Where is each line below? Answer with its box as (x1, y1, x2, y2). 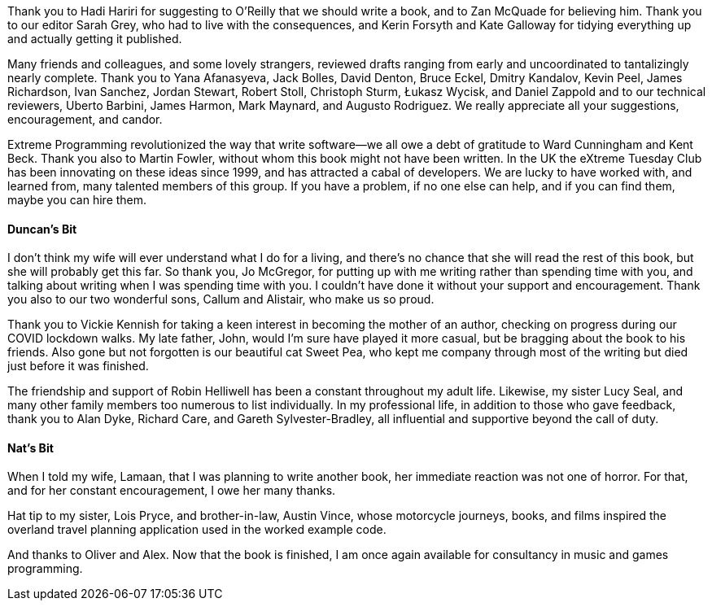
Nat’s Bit (7, 440, 54, 455)
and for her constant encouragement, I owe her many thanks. (7, 483, 336, 498)
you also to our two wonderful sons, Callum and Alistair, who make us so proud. (7, 292, 435, 307)
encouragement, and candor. (7, 112, 163, 126)
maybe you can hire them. (7, 193, 147, 207)
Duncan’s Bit (7, 221, 77, 236)
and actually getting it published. (7, 32, 182, 46)
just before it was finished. (7, 359, 149, 373)
